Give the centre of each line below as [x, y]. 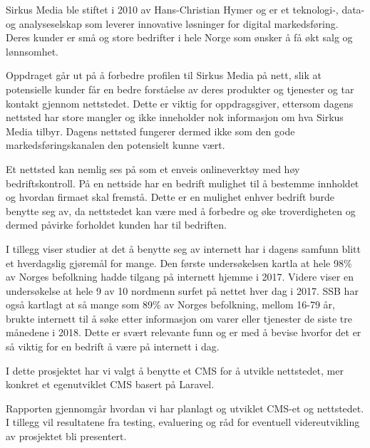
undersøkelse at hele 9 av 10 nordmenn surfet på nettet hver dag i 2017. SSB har [182, 290]
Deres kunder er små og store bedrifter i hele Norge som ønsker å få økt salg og [179, 37]
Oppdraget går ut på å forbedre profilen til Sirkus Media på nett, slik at [164, 75]
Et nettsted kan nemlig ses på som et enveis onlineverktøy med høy [153, 168]
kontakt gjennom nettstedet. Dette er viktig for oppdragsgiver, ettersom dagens [180, 103]
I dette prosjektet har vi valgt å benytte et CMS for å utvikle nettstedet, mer [175, 370]
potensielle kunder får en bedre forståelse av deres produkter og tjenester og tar [180, 89]
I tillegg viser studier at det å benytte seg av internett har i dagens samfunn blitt [183, 248]
